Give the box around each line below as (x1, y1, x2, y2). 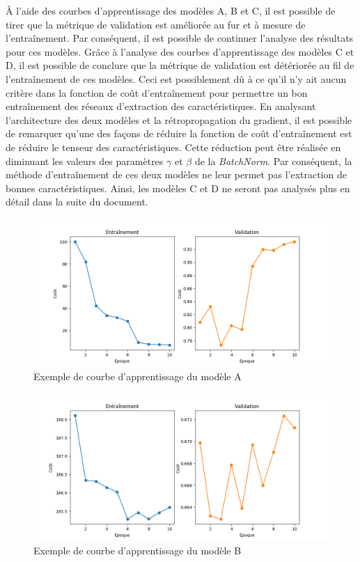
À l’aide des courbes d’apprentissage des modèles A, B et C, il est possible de (6, 3, 336, 17)
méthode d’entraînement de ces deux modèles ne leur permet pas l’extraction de (6, 167, 347, 182)
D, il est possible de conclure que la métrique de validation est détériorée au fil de (6, 58, 354, 72)
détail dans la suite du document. (6, 194, 148, 209)
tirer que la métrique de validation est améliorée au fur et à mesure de (6, 17, 306, 31)
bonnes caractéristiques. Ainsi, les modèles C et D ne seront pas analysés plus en (6, 180, 350, 195)
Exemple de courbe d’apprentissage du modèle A (33, 368, 242, 383)
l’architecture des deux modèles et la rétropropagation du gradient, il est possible (6, 112, 352, 127)
